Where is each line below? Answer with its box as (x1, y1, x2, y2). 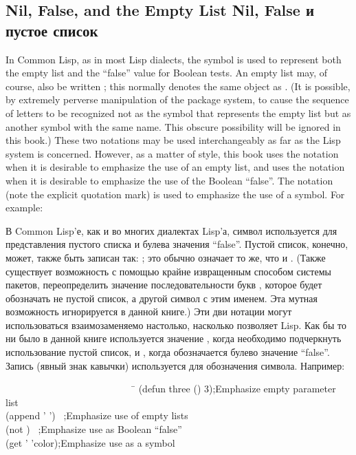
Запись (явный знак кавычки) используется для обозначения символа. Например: (5, 358, 345, 372)
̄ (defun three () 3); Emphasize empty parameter (130, 381, 336, 396)
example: (5, 200, 43, 215)
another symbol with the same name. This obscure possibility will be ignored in (5, 119, 341, 134)
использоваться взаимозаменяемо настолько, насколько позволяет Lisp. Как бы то (5, 317, 346, 332)
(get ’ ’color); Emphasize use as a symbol (5, 435, 175, 449)
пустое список (5, 19, 98, 41)
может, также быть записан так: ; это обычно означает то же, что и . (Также (5, 250, 326, 264)
